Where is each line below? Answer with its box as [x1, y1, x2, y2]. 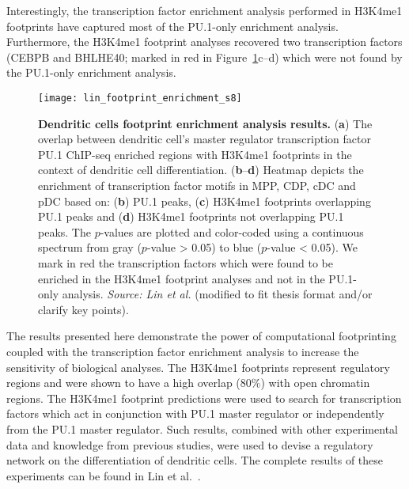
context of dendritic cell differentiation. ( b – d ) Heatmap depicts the [38, 161, 364, 178]
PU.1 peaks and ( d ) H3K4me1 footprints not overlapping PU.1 [38, 208, 344, 225]
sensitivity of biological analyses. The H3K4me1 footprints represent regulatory [6, 358, 390, 375]
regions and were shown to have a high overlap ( [6, 374, 240, 391]
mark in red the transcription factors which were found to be [38, 254, 333, 271]
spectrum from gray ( [38, 239, 142, 256]
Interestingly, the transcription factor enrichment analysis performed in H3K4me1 [6, 2, 403, 18]
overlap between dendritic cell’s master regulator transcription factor [38, 131, 371, 147]
